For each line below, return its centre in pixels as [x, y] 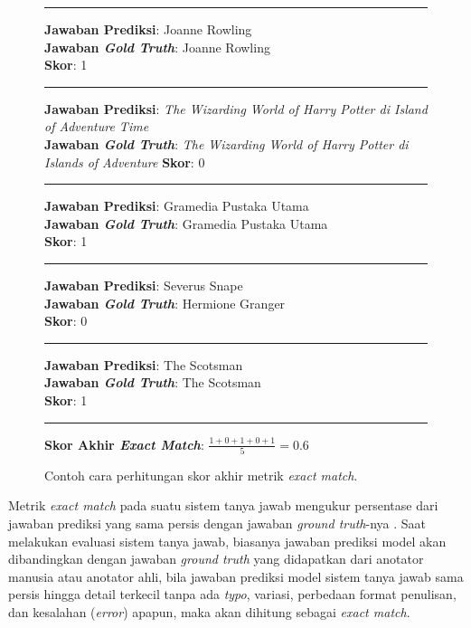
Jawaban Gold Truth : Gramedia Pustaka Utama [186, 223]
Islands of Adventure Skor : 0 [125, 162]
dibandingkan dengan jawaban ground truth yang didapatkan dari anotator [216, 559]
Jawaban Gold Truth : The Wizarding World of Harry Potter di [226, 143]
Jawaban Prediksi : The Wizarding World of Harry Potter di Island [236, 108]
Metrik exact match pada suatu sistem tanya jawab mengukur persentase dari [223, 505]
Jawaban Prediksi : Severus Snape [144, 285]
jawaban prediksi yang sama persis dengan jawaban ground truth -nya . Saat [217, 523]
